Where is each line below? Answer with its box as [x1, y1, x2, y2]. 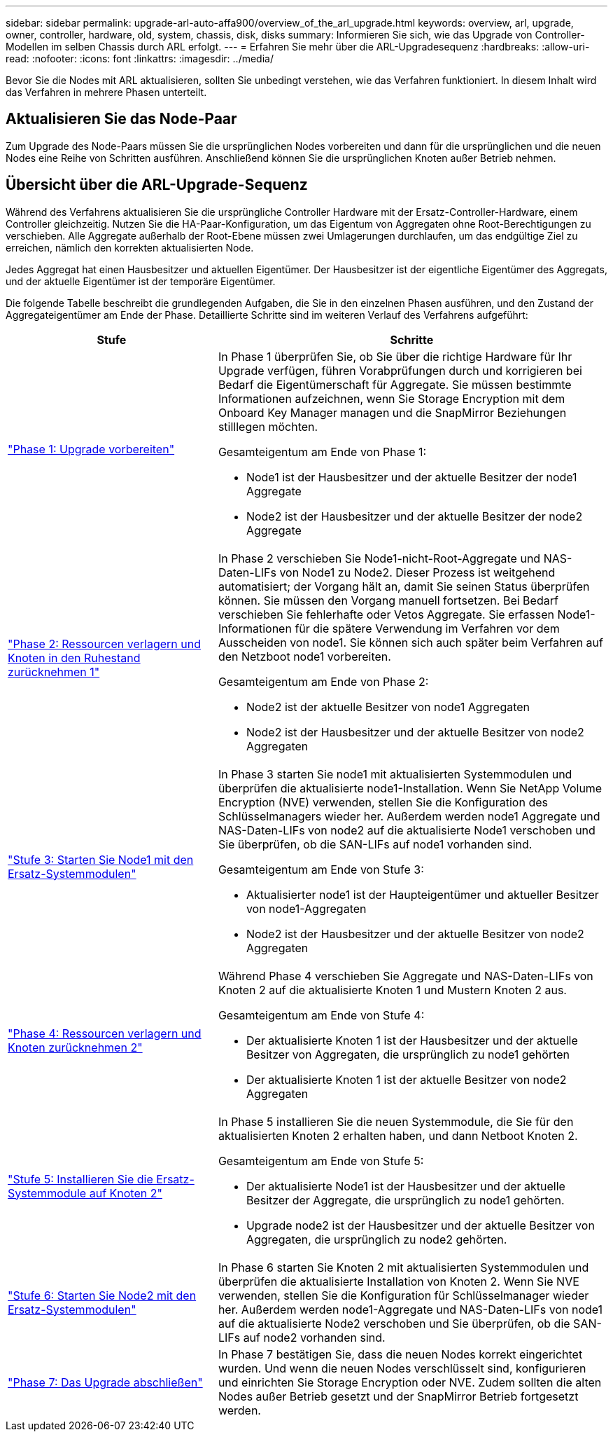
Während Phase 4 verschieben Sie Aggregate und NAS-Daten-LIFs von [218, 968, 593, 983]
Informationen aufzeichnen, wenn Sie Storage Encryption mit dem [218, 391, 565, 406]
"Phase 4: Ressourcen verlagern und [8, 1026, 202, 1040]
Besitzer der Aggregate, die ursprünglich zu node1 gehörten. [246, 1192, 565, 1207]
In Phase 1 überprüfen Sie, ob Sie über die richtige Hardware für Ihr [218, 349, 572, 364]
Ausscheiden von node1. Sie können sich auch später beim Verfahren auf [218, 635, 603, 649]
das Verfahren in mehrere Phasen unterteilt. [6, 86, 207, 98]
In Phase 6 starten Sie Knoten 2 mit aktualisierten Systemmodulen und [218, 1260, 589, 1274]
